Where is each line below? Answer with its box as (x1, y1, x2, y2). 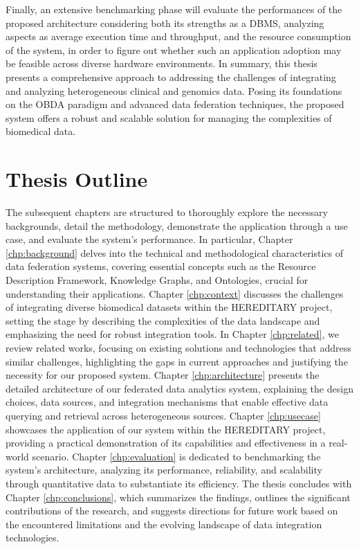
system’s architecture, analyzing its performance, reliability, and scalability (6, 462, 322, 477)
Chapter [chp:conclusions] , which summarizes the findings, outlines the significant (6, 489, 351, 504)
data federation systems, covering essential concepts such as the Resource (6, 259, 316, 273)
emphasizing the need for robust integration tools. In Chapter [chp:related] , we (6, 327, 339, 341)
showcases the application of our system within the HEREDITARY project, (6, 422, 326, 436)
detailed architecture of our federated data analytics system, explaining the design (6, 381, 353, 395)
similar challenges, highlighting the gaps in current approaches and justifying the (6, 354, 348, 368)
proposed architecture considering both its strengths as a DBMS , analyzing (6, 15, 324, 30)
